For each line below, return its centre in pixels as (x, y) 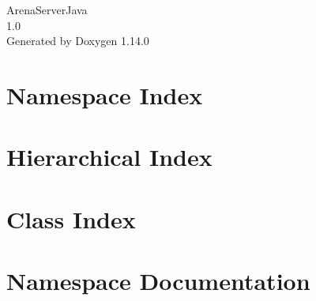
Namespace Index (105, 94)
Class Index (71, 218)
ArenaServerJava (47, 9)
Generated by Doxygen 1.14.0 (78, 41)
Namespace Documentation (158, 281)
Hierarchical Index (109, 157)
